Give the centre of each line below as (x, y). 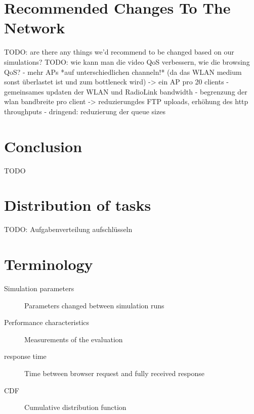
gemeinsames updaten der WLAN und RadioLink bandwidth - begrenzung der (126, 91)
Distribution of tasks (78, 205)
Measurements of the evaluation (74, 339)
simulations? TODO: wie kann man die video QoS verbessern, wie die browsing (127, 61)
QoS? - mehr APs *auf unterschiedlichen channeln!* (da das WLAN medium (123, 72)
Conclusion (43, 146)
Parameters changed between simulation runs (94, 305)
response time (25, 356)
